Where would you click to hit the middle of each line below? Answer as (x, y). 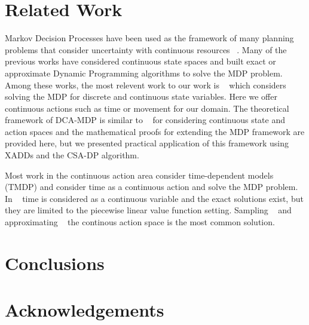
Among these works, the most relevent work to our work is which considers (146, 85)
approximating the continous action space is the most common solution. (140, 222)
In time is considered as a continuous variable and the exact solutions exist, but (154, 198)
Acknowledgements (85, 310)
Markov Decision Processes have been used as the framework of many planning (149, 38)
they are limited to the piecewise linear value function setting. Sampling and (148, 210)
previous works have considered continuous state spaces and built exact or (140, 61)
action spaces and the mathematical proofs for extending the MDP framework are (155, 131)
